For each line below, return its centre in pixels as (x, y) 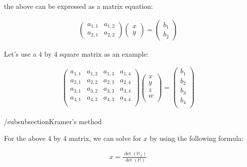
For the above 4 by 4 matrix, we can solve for (73, 138)
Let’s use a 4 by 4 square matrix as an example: (76, 53)
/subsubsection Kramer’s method (53, 121)
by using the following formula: (196, 138)
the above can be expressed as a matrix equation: (79, 6)
